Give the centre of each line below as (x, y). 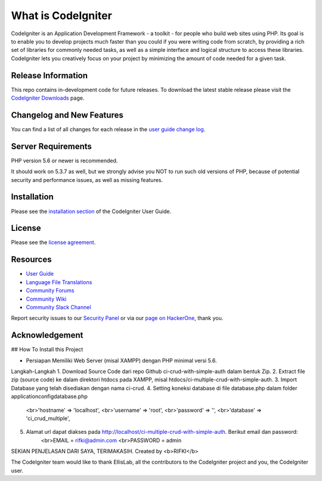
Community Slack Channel (59, 307)
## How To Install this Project (47, 350)
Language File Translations (59, 282)
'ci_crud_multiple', (48, 418)
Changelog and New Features (67, 115)
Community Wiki (46, 299)
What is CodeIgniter (62, 16)
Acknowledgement (47, 335)
